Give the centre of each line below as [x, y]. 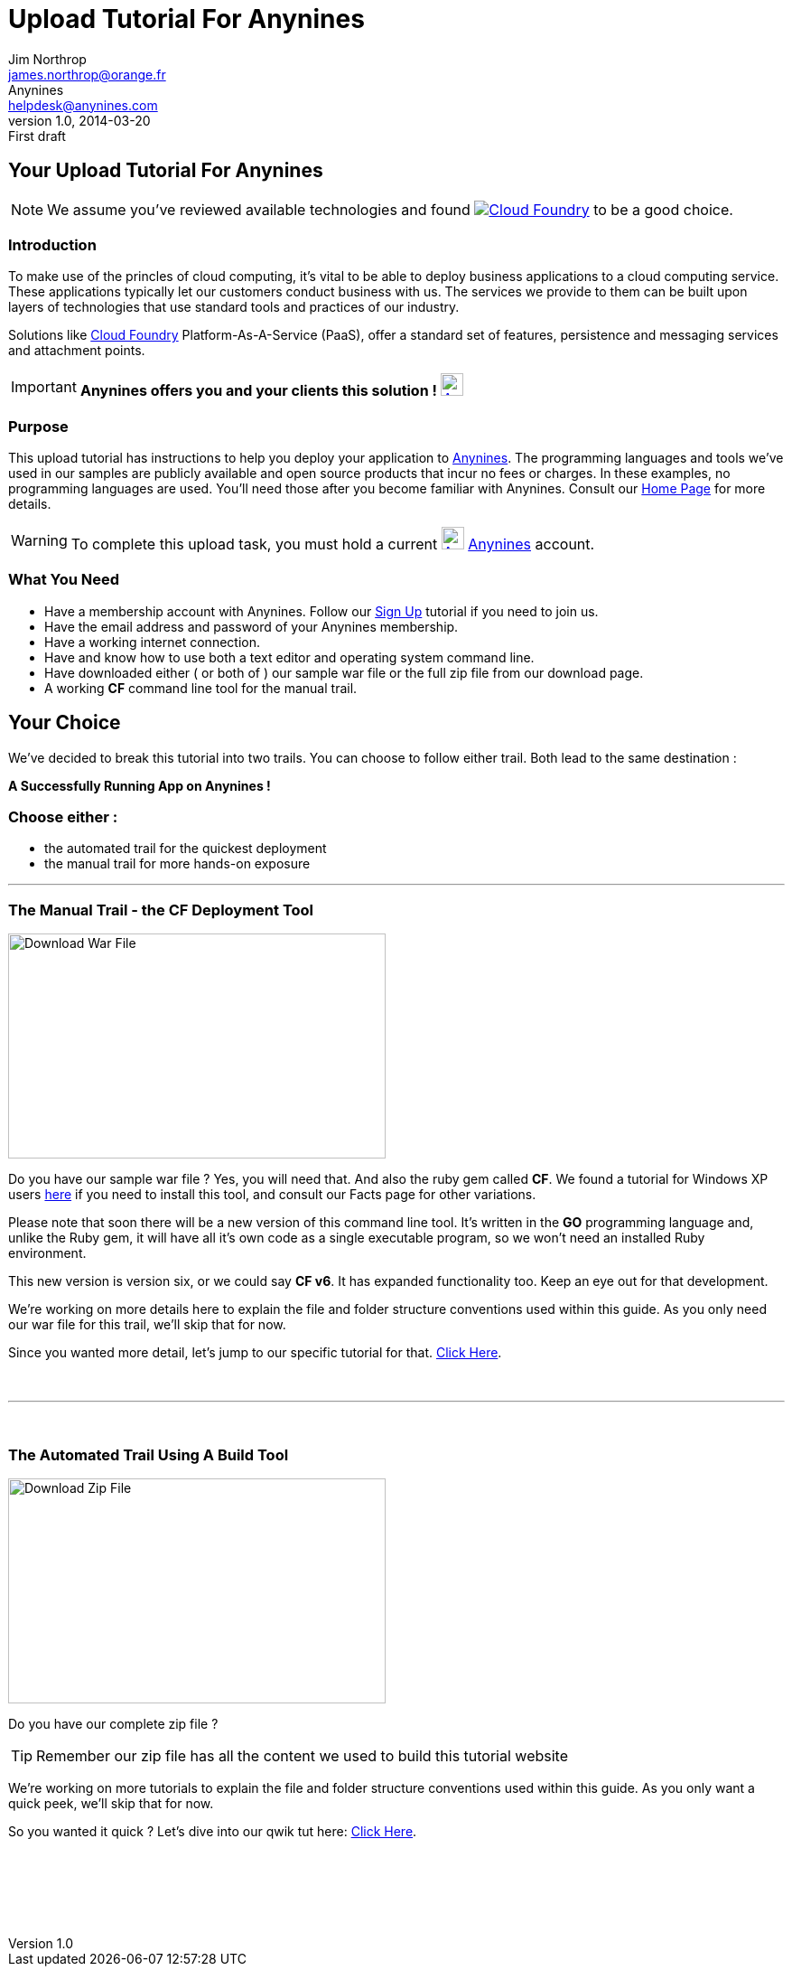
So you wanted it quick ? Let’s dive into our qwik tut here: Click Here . [213, 1831]
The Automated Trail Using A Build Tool [149, 1454]
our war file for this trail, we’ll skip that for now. [147, 1325]
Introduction [52, 244]
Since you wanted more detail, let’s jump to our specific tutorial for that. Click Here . [255, 1353]
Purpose [38, 426]
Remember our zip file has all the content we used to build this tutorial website [303, 1755]
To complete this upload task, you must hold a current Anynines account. [333, 544]
